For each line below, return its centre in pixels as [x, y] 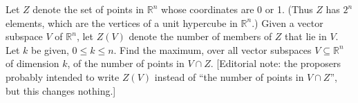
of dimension [32, 63]
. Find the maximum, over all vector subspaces [213, 49]
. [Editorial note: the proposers [276, 63]
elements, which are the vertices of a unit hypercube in [122, 22]
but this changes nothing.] [61, 90]
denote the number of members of [200, 36]
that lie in [306, 36]
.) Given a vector [288, 22]
